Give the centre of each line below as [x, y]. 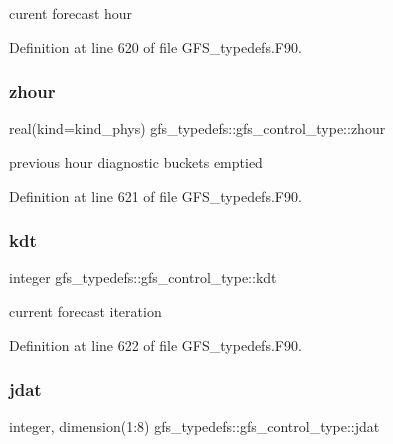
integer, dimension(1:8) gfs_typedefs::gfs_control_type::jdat [194, 426]
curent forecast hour [71, 13]
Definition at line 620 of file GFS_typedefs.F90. [155, 46]
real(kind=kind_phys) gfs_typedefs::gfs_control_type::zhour [197, 128]
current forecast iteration [85, 311]
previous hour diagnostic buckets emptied [136, 162]
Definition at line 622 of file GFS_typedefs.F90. [155, 344]
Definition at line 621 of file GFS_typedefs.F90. [155, 195]
